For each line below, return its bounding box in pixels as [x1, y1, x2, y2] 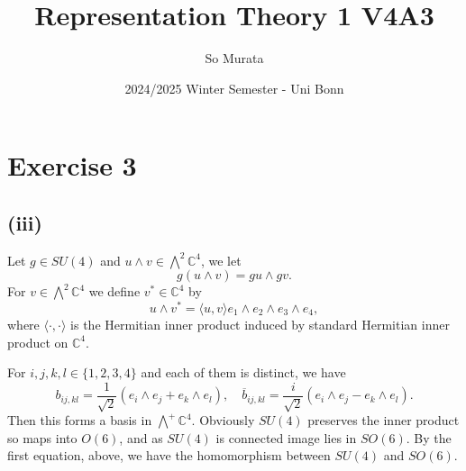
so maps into [7, 428, 78, 447]
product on [7, 332, 69, 351]
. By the [406, 428, 452, 447]
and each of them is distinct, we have [141, 363, 346, 382]
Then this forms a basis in [7, 411, 152, 430]
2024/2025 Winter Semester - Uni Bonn [124, 78, 344, 97]
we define [88, 282, 141, 301]
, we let [200, 250, 242, 269]
